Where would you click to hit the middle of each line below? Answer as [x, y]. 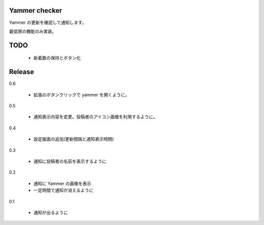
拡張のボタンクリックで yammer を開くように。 [81, 95]
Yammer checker [35, 10]
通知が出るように [51, 212]
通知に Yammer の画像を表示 [62, 184]
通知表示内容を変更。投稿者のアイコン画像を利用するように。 [96, 117]
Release [22, 72]
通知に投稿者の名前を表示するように [70, 161]
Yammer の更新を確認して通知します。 [48, 22]
